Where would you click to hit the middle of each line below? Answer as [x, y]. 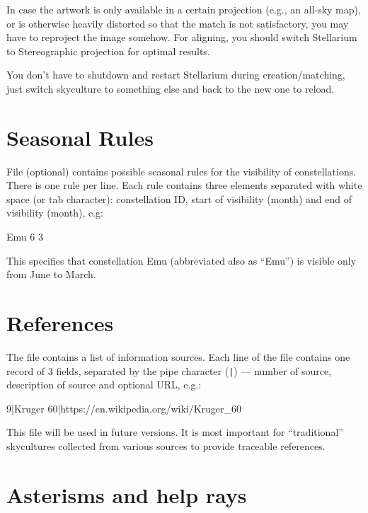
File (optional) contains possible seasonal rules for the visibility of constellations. [182, 171]
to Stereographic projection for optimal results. [108, 51]
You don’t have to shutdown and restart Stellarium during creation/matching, [176, 75]
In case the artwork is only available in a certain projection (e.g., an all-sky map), [184, 9]
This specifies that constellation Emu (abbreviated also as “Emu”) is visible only [182, 260]
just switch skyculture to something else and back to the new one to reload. [171, 88]
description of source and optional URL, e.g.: [104, 385]
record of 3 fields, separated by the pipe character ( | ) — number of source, [169, 370]
